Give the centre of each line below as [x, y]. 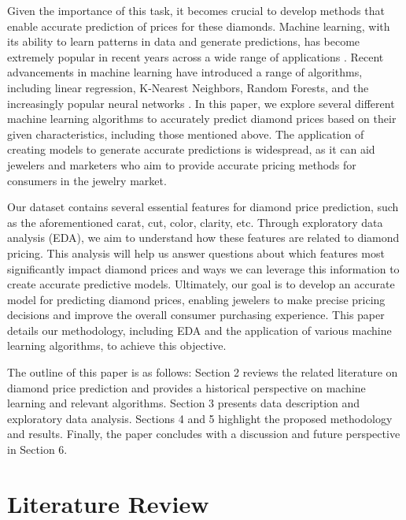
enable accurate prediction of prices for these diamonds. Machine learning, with [199, 26]
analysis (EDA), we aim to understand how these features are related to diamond [203, 238]
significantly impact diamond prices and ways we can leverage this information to [203, 268]
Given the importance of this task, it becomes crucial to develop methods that [196, 10]
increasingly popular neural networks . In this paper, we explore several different [201, 103]
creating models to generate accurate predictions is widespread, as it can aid [191, 149]
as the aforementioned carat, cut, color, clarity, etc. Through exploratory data [195, 222]
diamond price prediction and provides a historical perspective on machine [186, 387]
